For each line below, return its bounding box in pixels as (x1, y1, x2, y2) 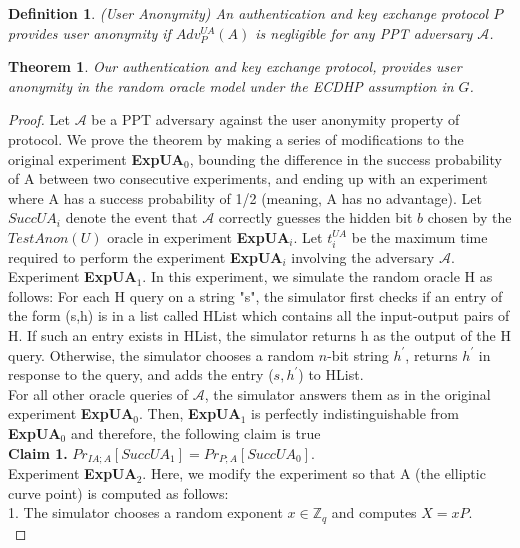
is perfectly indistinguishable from (250, 403, 460, 424)
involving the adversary (291, 246, 435, 267)
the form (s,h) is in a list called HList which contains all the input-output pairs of (8, 305, 510, 326)
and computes (331, 502, 417, 523)
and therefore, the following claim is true (70, 423, 321, 444)
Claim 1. (8, 442, 68, 463)
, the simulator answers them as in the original (204, 383, 491, 404)
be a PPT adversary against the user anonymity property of (91, 109, 460, 130)
